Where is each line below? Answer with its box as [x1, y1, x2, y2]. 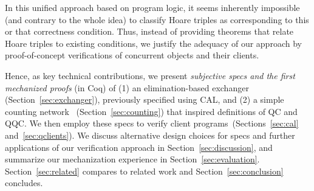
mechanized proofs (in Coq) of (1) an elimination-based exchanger [5, 81, 249, 94]
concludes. [5, 176, 43, 189]
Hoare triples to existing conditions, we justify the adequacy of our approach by [5, 36, 302, 49]
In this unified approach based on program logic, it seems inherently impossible [5, 1, 300, 13]
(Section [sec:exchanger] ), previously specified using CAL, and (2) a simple [5, 93, 284, 106]
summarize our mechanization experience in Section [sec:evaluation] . [5, 153, 260, 165]
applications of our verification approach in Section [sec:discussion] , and [5, 141, 273, 153]
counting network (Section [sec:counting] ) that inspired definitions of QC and [5, 105, 298, 117]
